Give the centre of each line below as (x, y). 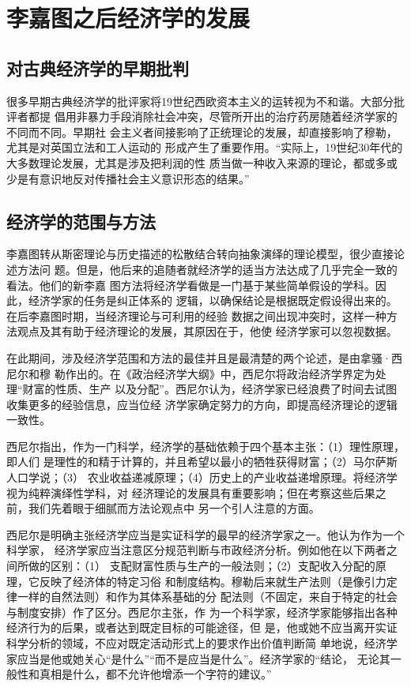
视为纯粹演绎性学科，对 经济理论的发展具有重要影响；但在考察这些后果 (191, 492)
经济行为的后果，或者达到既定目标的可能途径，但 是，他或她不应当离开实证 (202, 627)
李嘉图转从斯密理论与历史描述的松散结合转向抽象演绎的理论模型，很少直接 (200, 254)
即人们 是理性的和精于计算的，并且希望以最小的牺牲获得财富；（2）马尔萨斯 (202, 462)
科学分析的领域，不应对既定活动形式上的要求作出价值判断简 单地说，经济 (196, 643)
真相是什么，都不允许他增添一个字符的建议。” (155, 674)
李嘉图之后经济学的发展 (128, 18)
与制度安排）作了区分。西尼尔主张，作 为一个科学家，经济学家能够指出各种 (202, 612)
